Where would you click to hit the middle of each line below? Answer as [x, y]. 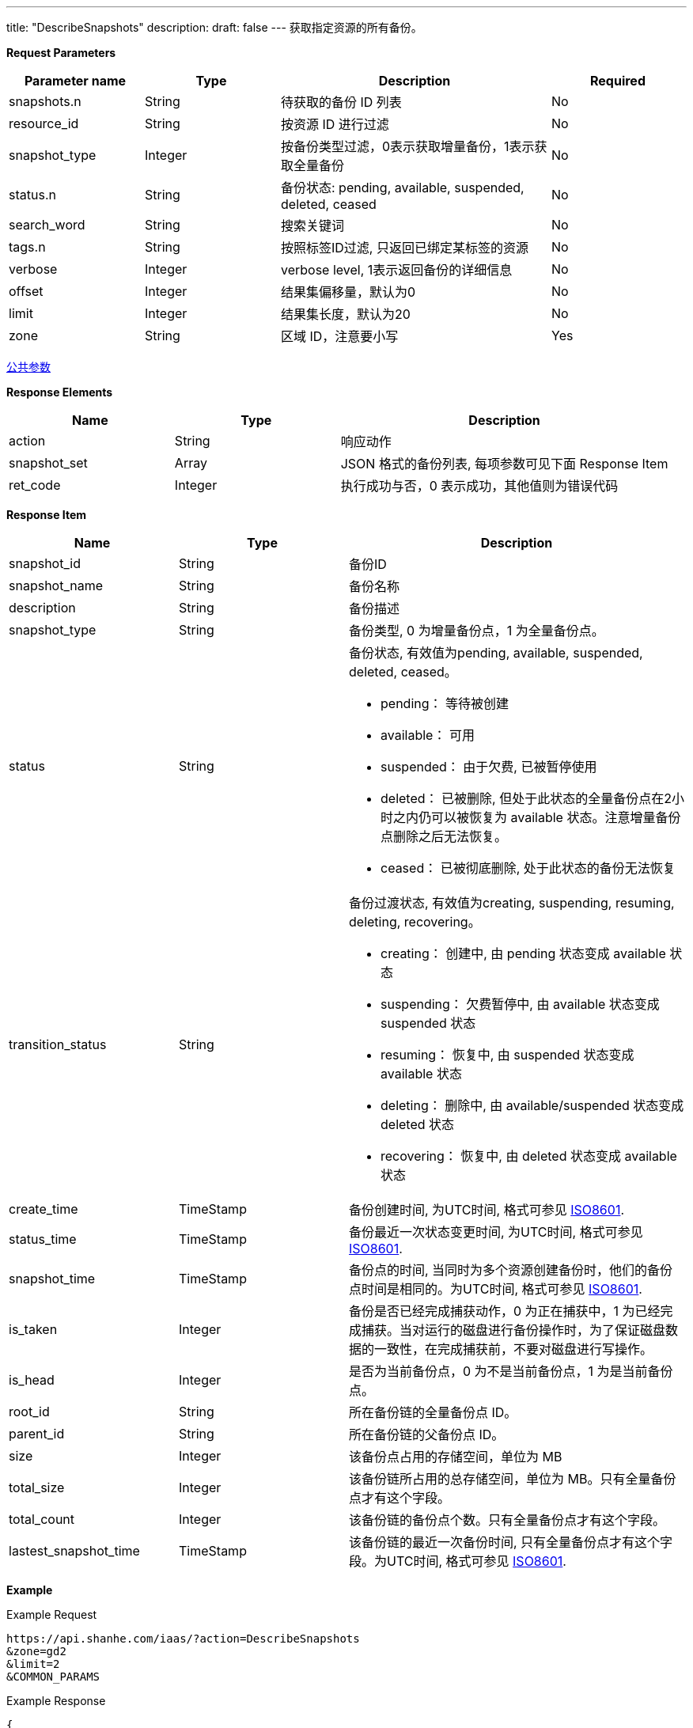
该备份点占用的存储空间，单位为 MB [456, 1457]
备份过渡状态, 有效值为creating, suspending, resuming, [512, 903]
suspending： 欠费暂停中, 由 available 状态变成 [520, 1004]
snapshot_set [48, 463]
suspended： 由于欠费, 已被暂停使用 [489, 767]
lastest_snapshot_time [74, 1551]
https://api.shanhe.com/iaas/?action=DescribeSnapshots [183, 1639]
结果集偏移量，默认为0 [348, 292]
